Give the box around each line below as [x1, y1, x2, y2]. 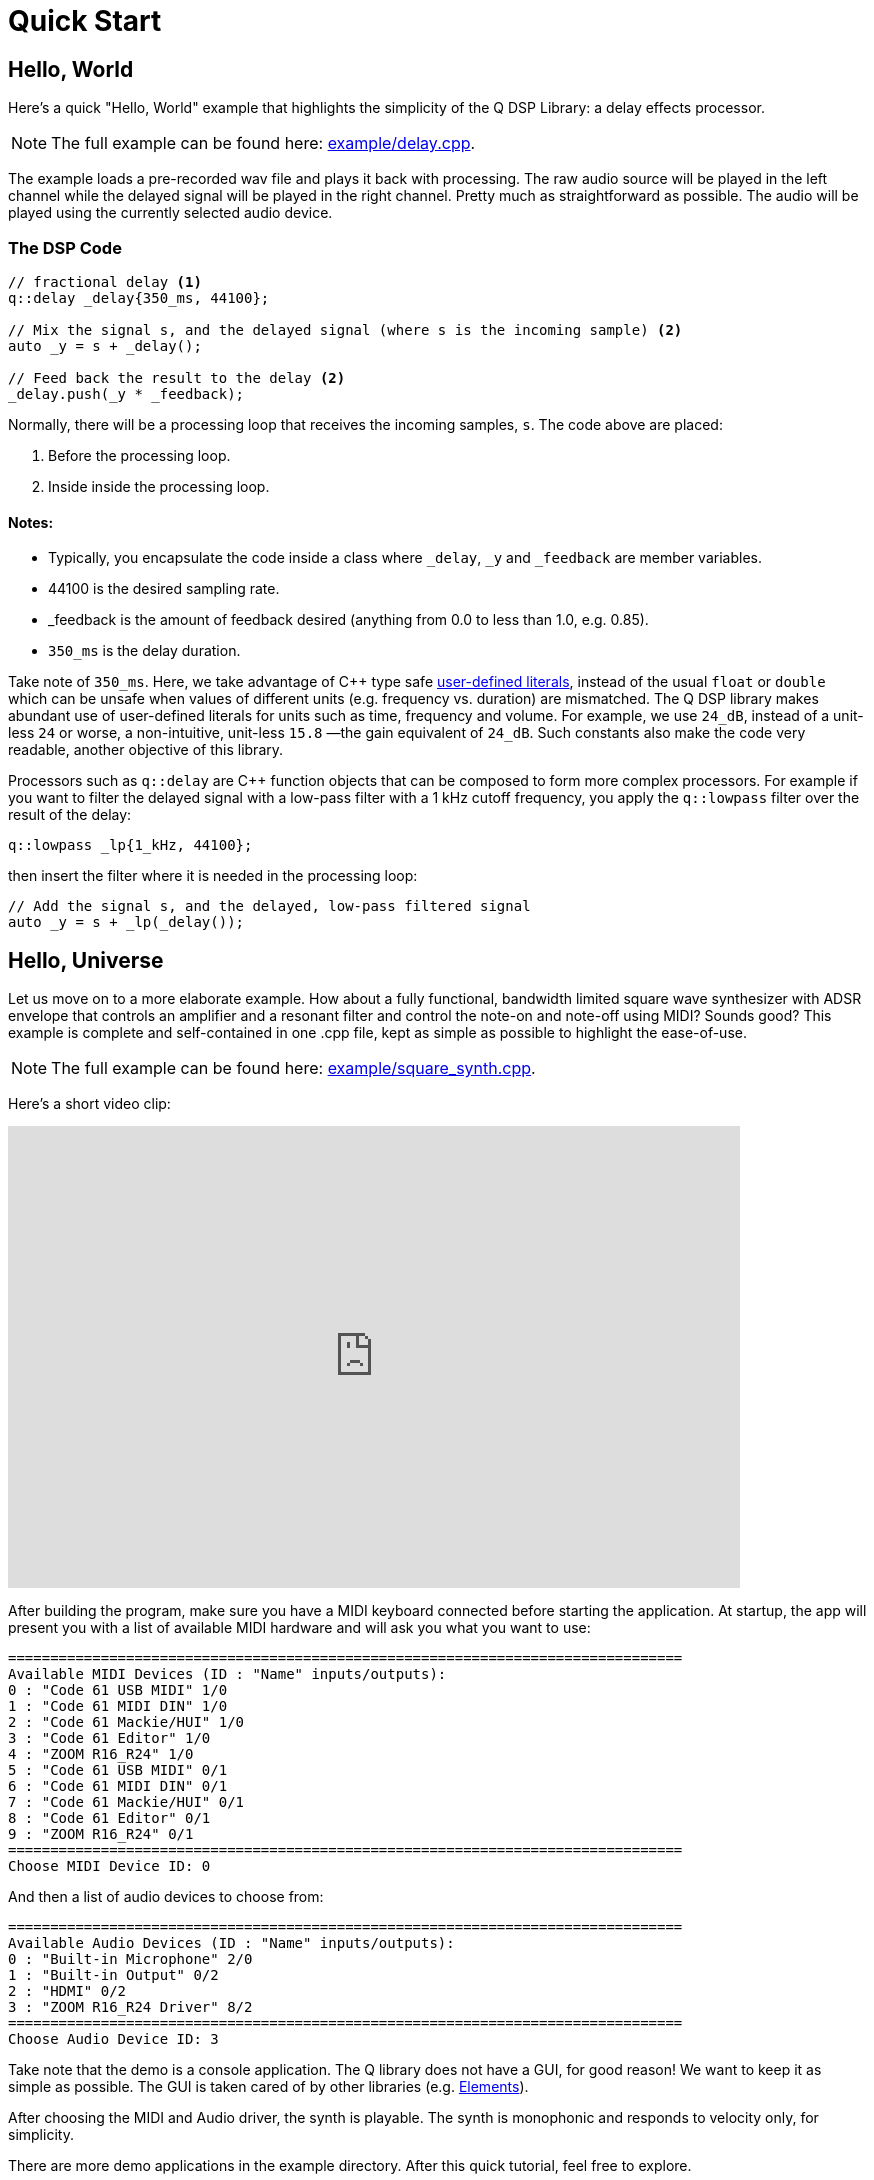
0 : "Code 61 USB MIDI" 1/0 [8, 1681, 228, 1698]
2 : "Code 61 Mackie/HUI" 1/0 [8, 1713, 245, 1730]
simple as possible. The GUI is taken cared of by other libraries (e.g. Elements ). [8, 2077, 529, 2095]
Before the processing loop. [48, 446, 231, 464]
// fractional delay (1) [8, 273, 202, 290]
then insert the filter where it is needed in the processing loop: [8, 867, 418, 885]
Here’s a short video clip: [8, 1094, 171, 1112]
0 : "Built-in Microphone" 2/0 [8, 1950, 253, 1967]
